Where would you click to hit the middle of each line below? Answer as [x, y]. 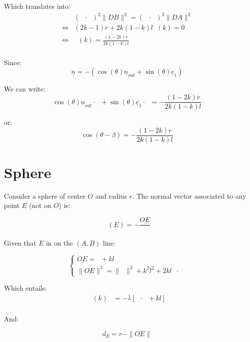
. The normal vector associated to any [189, 195]
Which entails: [25, 288]
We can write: [25, 89]
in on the [59, 243]
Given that [20, 243]
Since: [13, 62]
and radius [111, 195]
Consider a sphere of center [45, 195]
